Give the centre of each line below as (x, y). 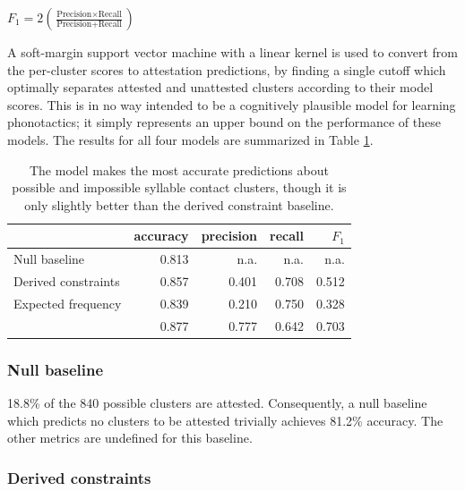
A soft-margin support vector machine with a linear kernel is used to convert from (233, 52)
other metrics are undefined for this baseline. (130, 438)
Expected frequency (68, 303)
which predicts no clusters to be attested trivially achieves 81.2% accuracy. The (225, 420)
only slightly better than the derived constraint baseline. (179, 204)
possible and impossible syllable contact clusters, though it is (179, 187)
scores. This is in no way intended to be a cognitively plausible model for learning (232, 104)
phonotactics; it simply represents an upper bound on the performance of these (224, 122)
